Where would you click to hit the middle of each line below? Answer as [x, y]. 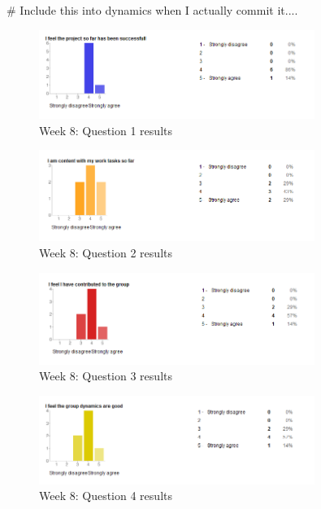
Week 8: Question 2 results [106, 253]
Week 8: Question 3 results [106, 376]
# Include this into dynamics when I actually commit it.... [152, 10]
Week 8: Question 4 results [106, 496]
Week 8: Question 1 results [106, 130]
